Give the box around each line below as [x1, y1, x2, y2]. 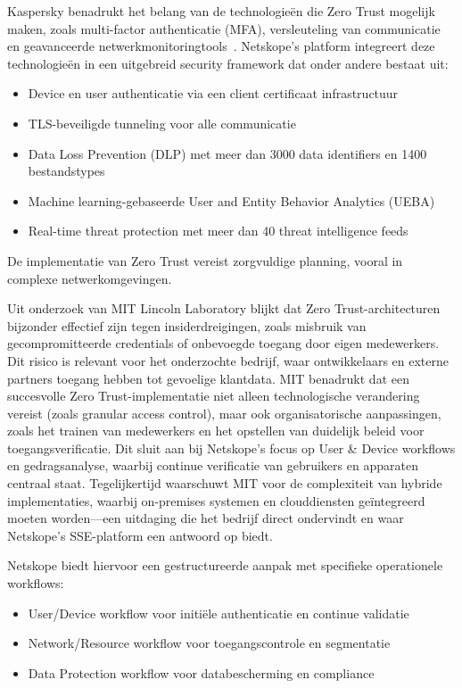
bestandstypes [28, 162, 105, 180]
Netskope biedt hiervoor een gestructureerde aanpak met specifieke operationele [7, 556, 443, 575]
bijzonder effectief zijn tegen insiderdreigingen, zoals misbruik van [7, 316, 367, 335]
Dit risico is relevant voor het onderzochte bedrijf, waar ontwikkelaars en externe [7, 351, 449, 369]
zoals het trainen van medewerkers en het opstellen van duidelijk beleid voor [7, 421, 425, 440]
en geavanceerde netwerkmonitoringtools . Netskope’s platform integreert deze [7, 37, 435, 55]
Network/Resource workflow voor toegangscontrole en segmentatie [28, 634, 391, 652]
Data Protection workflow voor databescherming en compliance [28, 663, 375, 682]
